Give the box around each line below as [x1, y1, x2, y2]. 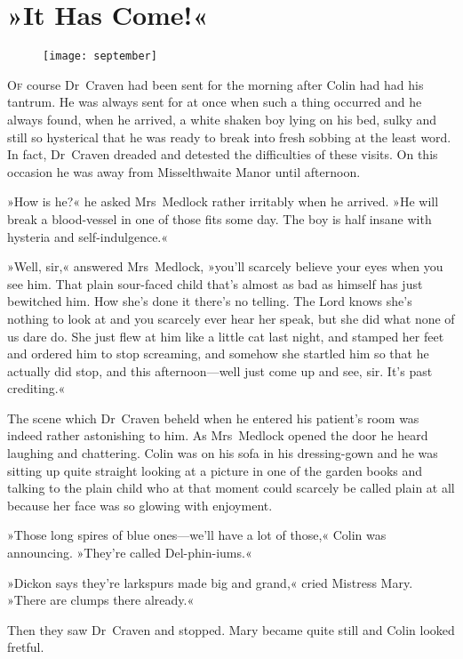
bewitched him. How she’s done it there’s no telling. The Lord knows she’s [7, 292, 412, 310]
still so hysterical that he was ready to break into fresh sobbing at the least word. [7, 127, 451, 146]
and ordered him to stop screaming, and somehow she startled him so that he [7, 344, 429, 363]
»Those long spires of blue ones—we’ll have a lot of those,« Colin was [7, 526, 387, 544]
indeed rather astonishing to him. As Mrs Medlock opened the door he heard [7, 426, 428, 445]
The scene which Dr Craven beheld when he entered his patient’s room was [7, 408, 419, 427]
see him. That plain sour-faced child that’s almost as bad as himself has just [7, 274, 423, 293]
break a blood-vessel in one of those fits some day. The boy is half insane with [7, 209, 432, 228]
